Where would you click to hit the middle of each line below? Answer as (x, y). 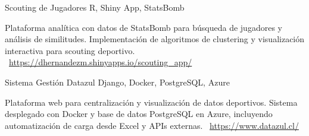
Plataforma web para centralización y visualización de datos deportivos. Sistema (151, 102)
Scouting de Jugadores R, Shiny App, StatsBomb (95, 7)
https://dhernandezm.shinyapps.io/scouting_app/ (101, 62)
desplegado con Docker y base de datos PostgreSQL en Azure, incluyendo (139, 114)
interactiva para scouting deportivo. (70, 50)
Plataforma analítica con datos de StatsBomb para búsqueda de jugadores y (143, 27)
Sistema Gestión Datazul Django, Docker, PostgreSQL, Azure (117, 82)
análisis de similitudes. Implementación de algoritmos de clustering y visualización (155, 39)
